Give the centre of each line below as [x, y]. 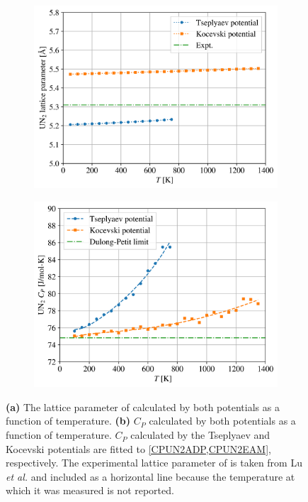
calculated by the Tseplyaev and [200, 435]
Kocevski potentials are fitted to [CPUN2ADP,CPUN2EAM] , [138, 448]
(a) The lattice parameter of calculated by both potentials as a [143, 406]
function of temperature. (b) [68, 421]
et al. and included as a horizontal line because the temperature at [150, 476]
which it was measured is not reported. [90, 490]
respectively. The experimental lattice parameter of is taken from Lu [154, 463]
